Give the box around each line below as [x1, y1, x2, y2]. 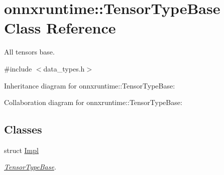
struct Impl [4, 144, 39, 155]
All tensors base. [4, 46, 55, 57]
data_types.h [43, 63, 85, 73]
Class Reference [4, 17, 116, 38]
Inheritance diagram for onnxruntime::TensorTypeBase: [4, 80, 175, 90]
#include [4, 63, 32, 73]
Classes [4, 121, 42, 137]
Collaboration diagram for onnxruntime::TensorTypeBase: [4, 97, 182, 107]
